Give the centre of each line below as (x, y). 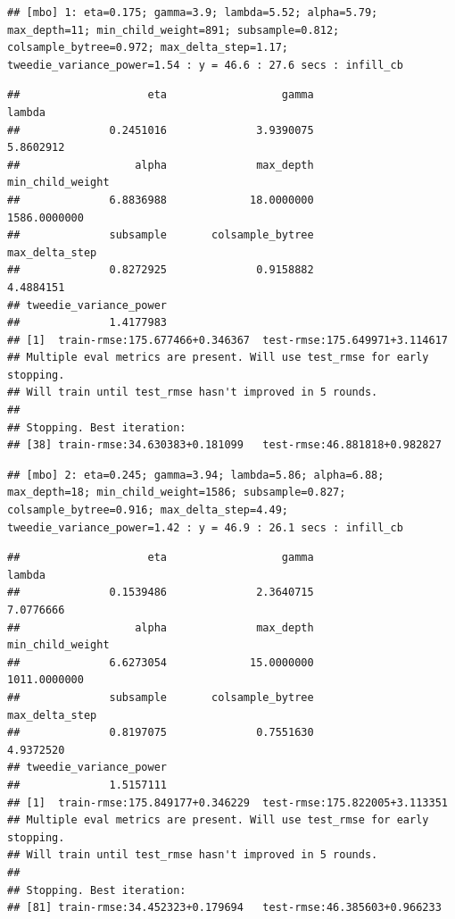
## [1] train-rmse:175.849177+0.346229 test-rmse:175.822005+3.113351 (227, 802)
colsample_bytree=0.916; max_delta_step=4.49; (148, 510)
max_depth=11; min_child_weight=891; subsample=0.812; (174, 30)
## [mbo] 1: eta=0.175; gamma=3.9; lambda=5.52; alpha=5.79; (193, 13)
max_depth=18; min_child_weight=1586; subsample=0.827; (177, 493)
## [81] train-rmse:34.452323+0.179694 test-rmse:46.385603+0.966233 (224, 908)
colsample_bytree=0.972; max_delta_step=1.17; (148, 48)
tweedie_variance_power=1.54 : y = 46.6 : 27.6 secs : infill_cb (205, 65)
